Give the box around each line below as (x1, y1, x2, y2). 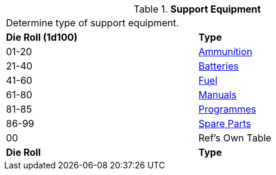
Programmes (198, 103, 256, 115)
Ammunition (198, 46, 253, 58)
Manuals (198, 89, 237, 101)
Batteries (198, 60, 239, 72)
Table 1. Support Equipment (134, 3, 261, 15)
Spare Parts (198, 117, 251, 129)
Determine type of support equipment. (6, 17, 179, 29)
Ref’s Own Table (198, 132, 272, 144)
